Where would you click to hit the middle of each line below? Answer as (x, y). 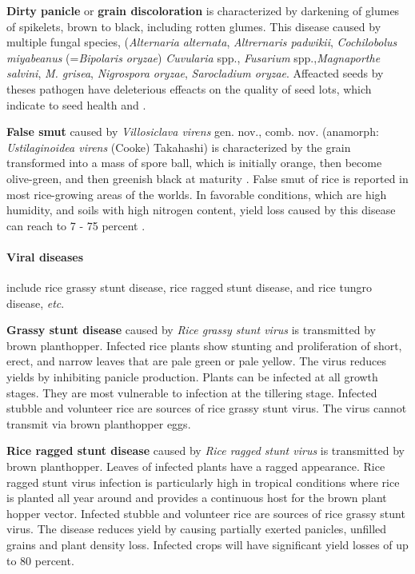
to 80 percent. (40, 560)
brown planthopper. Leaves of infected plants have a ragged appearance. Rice (196, 466)
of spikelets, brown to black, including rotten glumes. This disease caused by (194, 26)
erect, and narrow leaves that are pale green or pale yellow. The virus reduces (196, 361)
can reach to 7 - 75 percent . (76, 225)
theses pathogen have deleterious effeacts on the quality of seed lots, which (189, 88)
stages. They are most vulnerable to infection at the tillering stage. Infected (192, 392)
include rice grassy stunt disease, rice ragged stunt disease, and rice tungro (189, 287)
